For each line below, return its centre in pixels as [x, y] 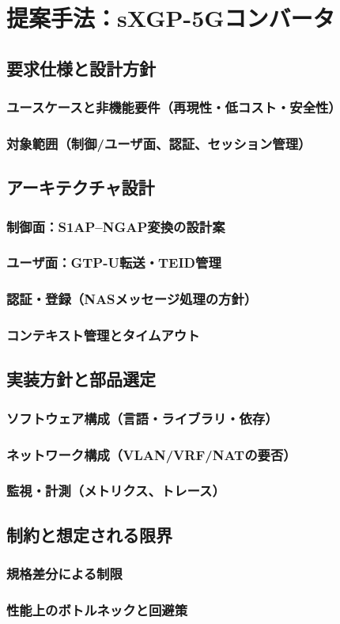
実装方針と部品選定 [81, 379]
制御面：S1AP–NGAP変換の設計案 [116, 226]
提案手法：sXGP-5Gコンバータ [171, 18]
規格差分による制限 [64, 574]
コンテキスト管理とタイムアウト [103, 335]
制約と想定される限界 [89, 534]
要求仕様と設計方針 [81, 68]
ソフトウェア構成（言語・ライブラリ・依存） [142, 418]
